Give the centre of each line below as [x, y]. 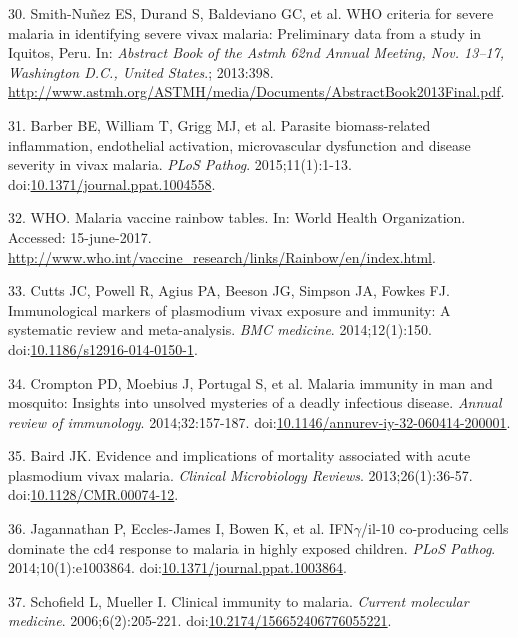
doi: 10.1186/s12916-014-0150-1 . [103, 348]
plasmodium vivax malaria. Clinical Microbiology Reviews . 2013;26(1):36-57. [240, 474]
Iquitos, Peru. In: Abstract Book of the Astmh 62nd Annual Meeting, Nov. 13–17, [256, 52]
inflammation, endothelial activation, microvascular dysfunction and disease [239, 144]
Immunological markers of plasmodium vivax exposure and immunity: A [229, 309]
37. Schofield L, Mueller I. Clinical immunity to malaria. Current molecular [238, 600]
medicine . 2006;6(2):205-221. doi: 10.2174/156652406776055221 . [200, 620]
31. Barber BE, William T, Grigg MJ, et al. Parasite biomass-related [219, 124]
